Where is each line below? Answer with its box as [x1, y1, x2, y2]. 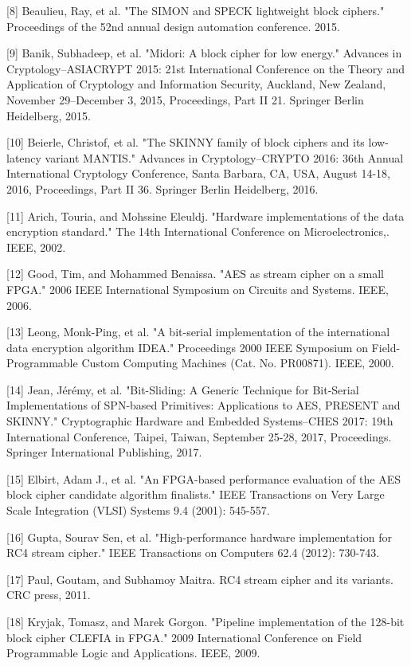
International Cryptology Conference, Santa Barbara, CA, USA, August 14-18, [6, 165, 390, 182]
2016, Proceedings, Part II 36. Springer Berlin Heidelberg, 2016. [6, 180, 319, 197]
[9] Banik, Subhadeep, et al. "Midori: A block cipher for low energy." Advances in [6, 45, 402, 61]
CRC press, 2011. [6, 586, 91, 603]
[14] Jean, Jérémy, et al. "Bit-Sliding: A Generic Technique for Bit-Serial [6, 381, 359, 398]
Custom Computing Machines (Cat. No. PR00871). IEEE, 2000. [81, 355, 394, 371]
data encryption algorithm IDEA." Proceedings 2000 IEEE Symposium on [6, 339, 368, 355]
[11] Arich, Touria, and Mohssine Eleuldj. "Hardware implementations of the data [6, 207, 405, 224]
